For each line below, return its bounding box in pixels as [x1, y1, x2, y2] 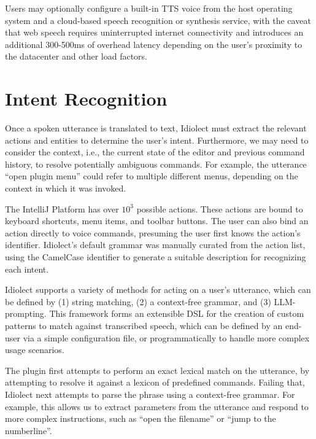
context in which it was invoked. [5, 182, 126, 195]
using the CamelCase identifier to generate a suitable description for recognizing [5, 251, 306, 263]
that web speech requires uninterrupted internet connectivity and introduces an [5, 26, 304, 39]
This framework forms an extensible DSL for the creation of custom [49, 307, 304, 320]
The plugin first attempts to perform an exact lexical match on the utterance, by [5, 363, 310, 376]
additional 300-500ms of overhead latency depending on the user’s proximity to [5, 37, 303, 50]
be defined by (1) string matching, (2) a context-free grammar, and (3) [5, 295, 271, 308]
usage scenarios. [5, 343, 64, 356]
